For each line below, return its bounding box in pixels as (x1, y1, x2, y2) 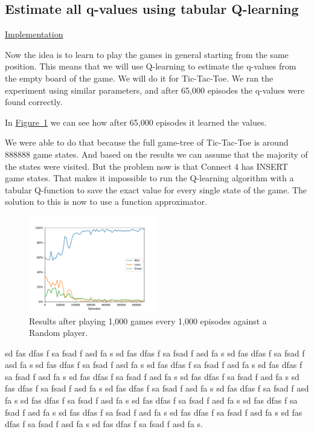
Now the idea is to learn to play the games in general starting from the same (5, 48, 289, 60)
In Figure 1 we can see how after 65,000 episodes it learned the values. (5, 115, 267, 128)
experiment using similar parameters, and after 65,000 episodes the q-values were (5, 83, 305, 96)
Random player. (29, 326, 88, 339)
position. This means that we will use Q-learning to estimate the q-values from (5, 60, 296, 73)
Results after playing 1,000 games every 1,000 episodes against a (29, 314, 267, 327)
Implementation (5, 28, 63, 40)
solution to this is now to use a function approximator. (5, 195, 207, 208)
